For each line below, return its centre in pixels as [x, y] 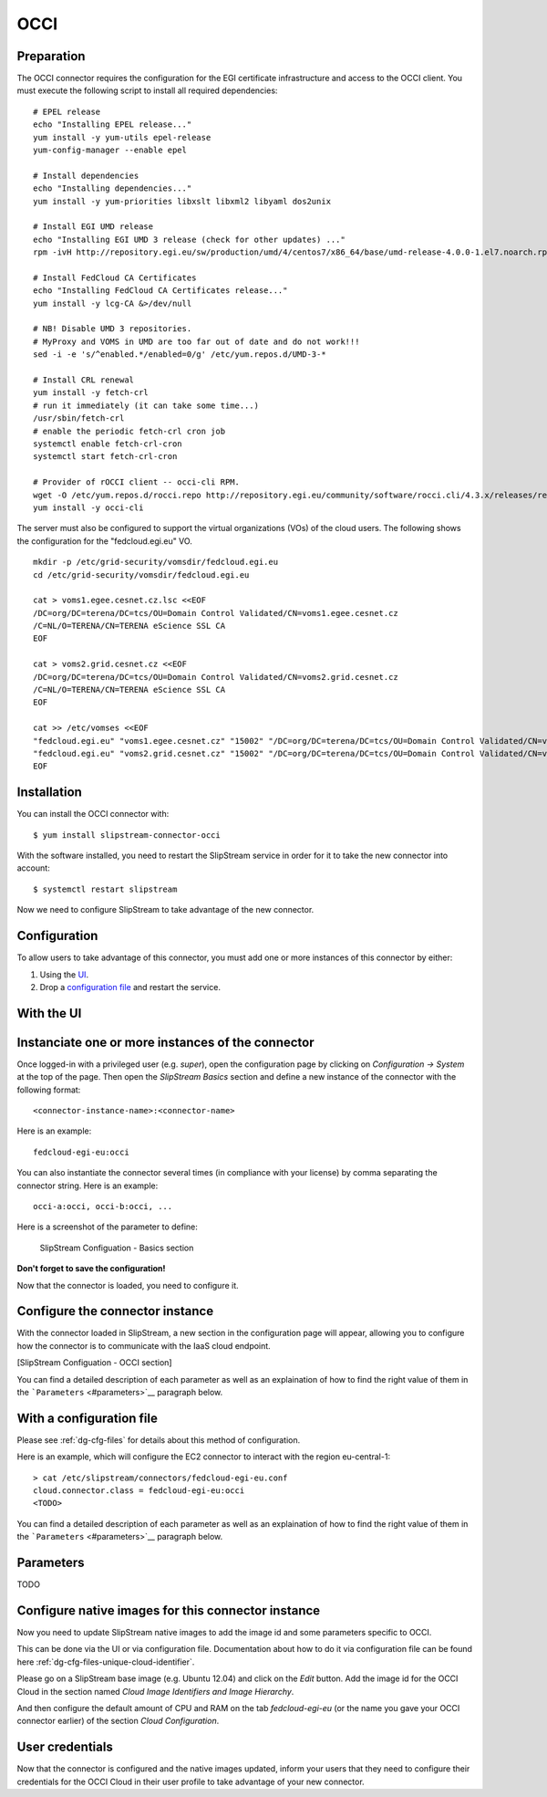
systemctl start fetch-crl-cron [105, 457]
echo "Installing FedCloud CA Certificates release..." [160, 291]
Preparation [51, 56]
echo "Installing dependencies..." [113, 188]
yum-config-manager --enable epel [110, 150]
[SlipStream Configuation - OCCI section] [94, 1363]
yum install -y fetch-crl [91, 393]
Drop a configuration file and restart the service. [130, 987]
